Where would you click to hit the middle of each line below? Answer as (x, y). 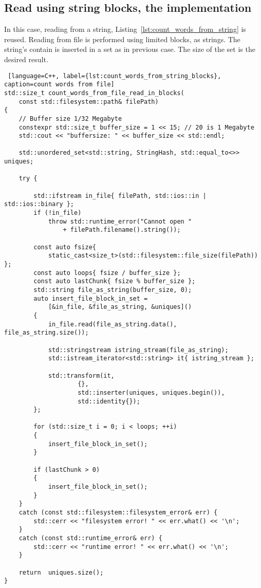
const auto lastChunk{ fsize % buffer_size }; (115, 281)
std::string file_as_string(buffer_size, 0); (113, 290)
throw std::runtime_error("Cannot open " (120, 221)
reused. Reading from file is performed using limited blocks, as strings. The (122, 39)
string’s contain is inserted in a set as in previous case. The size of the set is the (130, 49)
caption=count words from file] (59, 85)
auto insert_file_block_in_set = (91, 298)
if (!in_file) (58, 213)
